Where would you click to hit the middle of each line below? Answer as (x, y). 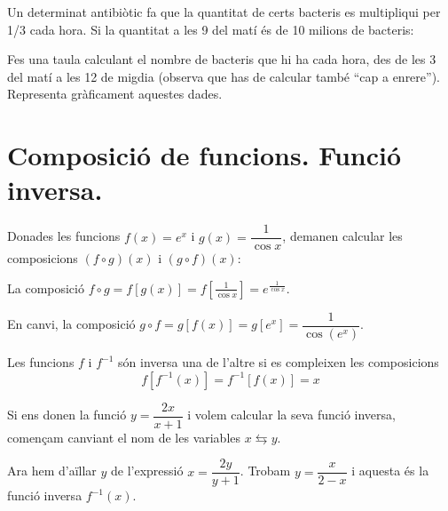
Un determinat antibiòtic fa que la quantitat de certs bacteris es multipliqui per (224, 12)
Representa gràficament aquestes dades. (115, 94)
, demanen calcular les (342, 236)
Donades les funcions (64, 236)
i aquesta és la (390, 471)
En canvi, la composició (71, 324)
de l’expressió (147, 471)
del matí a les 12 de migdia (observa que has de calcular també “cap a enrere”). (224, 76)
